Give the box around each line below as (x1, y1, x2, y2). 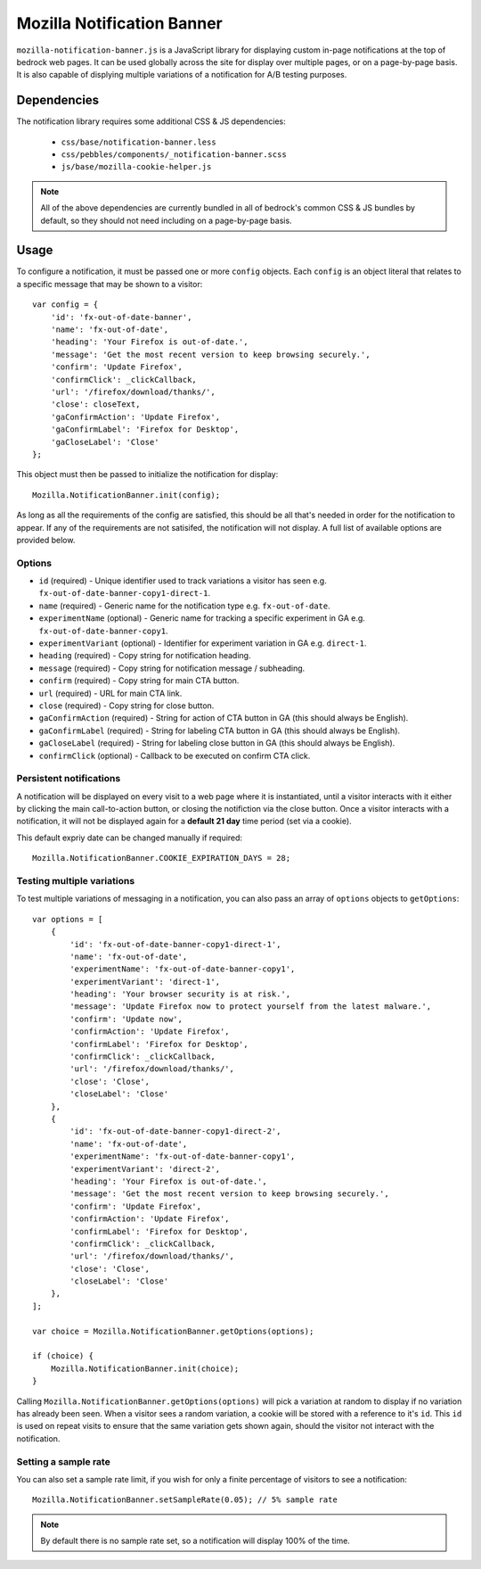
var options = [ (32, 914, 103, 924)
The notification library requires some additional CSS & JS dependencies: (16, 116, 287, 127)
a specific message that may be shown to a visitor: (16, 278, 203, 289)
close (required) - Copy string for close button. (38, 700, 215, 711)
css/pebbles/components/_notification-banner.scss (61, 150, 287, 160)
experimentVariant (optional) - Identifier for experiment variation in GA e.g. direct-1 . (38, 638, 367, 648)
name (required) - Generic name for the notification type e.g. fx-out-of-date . (38, 600, 330, 611)
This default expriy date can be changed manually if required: (16, 832, 243, 843)
